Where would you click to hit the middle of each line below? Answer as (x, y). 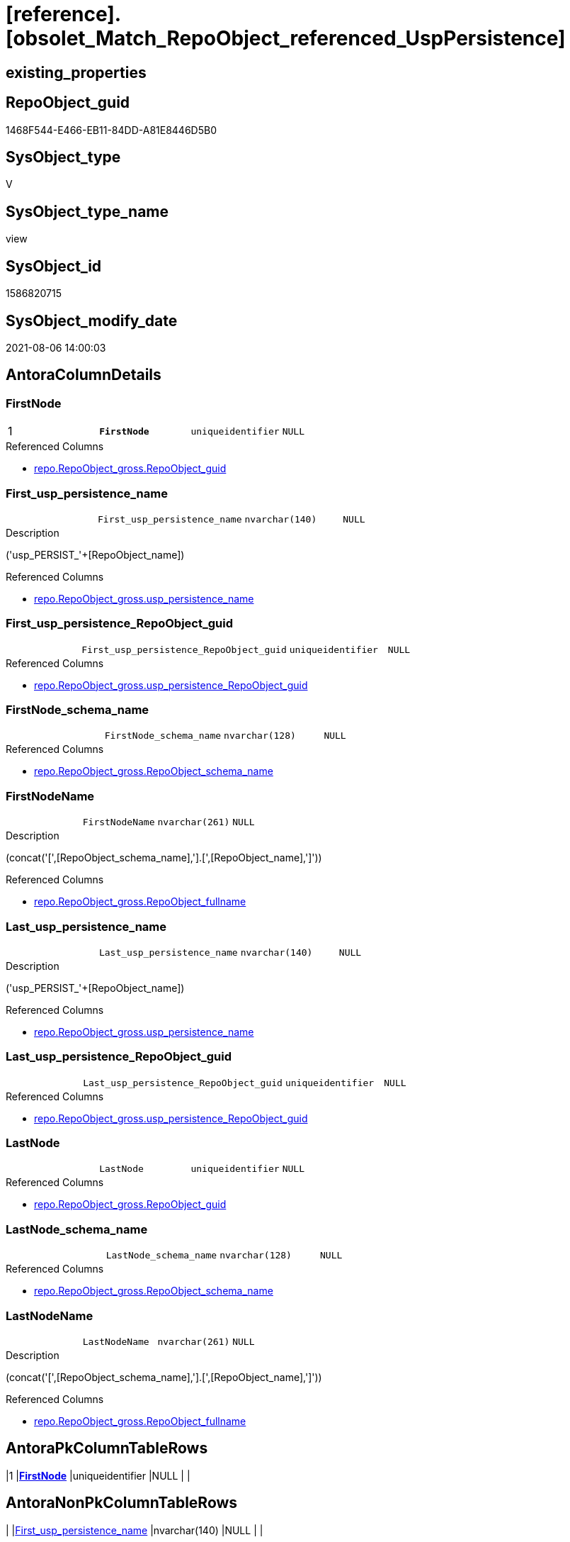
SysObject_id (54, 266)
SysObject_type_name (87, 211)
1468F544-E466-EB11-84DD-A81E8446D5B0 (111, 130)
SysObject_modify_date (92, 320)
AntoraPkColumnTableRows (107, 1448)
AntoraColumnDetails (84, 375)
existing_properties (76, 72)
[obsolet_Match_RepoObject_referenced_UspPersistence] (286, 38)
